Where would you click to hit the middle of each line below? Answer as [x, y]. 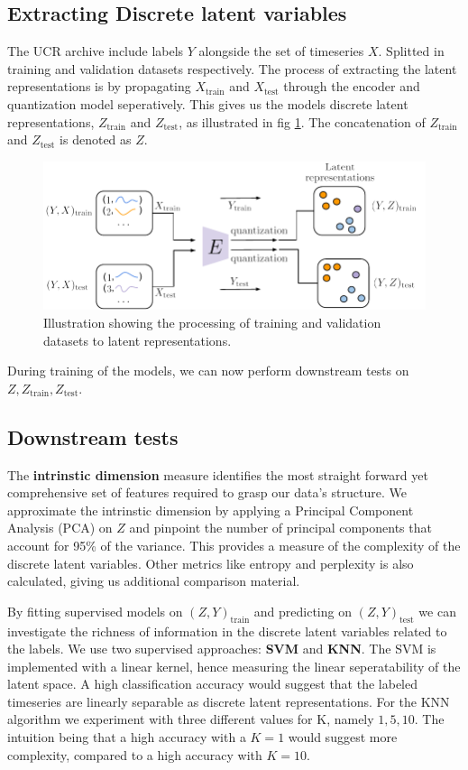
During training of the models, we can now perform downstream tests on [208, 371]
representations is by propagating [99, 86]
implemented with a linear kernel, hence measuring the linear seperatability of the [234, 666]
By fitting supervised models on [95, 611]
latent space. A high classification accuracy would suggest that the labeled [213, 684]
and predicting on [303, 611]
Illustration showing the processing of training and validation [212, 322]
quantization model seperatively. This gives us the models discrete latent [208, 103]
